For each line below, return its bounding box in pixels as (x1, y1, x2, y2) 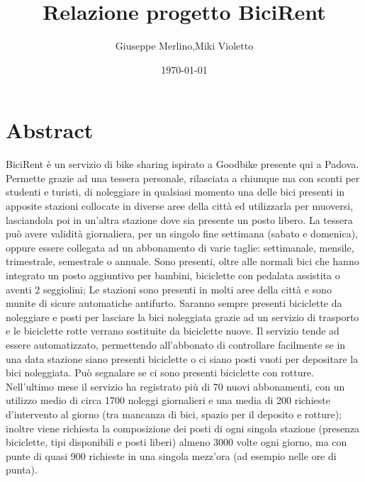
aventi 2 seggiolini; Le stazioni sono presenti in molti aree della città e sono (6, 281, 332, 296)
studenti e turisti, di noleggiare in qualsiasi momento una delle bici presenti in (6, 184, 345, 199)
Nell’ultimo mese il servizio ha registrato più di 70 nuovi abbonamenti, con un (6, 379, 345, 393)
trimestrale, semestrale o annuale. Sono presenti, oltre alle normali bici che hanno (6, 254, 359, 269)
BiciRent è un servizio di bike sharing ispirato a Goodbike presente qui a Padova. (6, 157, 359, 172)
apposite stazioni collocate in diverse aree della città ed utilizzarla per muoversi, (6, 198, 354, 213)
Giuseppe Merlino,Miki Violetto (115, 38, 254, 53)
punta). (6, 462, 38, 477)
